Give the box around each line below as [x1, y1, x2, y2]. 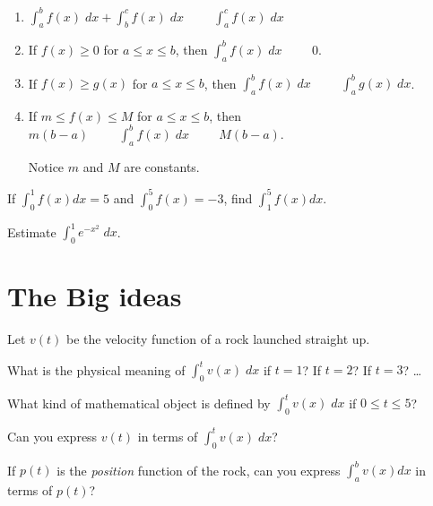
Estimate [7, 222, 56, 241]
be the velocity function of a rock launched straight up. [66, 330, 370, 348]
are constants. [124, 157, 200, 176]
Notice [28, 157, 65, 176]
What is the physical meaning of [7, 360, 186, 379]
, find [223, 188, 253, 207]
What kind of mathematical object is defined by [7, 393, 271, 412]
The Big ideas [7, 278, 182, 314]
